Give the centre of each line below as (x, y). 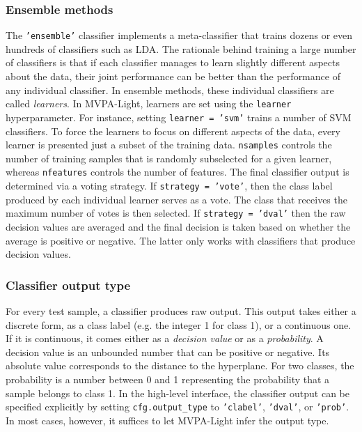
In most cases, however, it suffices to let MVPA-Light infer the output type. (167, 420)
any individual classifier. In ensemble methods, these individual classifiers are (170, 90)
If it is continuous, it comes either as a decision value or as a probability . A (165, 338)
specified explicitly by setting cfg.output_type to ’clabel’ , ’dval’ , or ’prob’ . (178, 407)
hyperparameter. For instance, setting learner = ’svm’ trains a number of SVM (179, 117)
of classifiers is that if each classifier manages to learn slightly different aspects (173, 62)
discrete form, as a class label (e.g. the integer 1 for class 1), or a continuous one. (179, 324)
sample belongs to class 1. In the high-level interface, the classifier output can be (178, 393)
